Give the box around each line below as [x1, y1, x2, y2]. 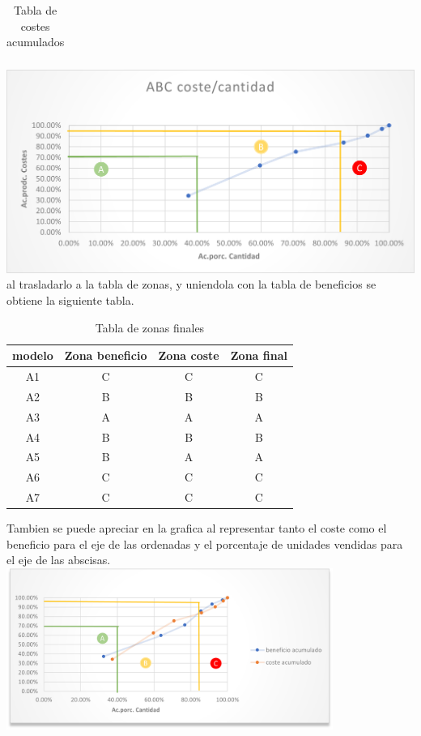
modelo [12, 347, 53, 364]
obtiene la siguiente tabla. [6, 291, 134, 308]
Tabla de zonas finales [95, 319, 205, 336]
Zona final [230, 347, 287, 364]
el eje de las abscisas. [6, 551, 111, 568]
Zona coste [158, 347, 219, 364]
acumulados [6, 33, 65, 50]
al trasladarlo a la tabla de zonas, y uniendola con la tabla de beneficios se [6, 276, 376, 293]
